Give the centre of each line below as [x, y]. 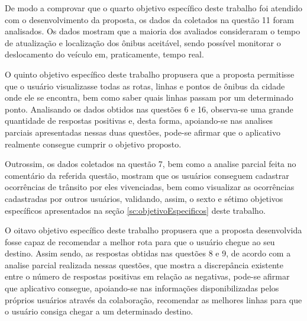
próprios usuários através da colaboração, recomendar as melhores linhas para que [153, 299]
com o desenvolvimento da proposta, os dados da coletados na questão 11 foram [149, 19]
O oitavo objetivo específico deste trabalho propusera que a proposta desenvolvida [153, 230]
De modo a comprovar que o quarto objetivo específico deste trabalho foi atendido [153, 8]
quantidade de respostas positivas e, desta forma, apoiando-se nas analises [139, 121]
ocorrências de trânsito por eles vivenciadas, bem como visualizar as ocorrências [150, 187]
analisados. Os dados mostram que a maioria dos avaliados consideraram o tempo [153, 31]
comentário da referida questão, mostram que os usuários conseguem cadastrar [147, 175]
